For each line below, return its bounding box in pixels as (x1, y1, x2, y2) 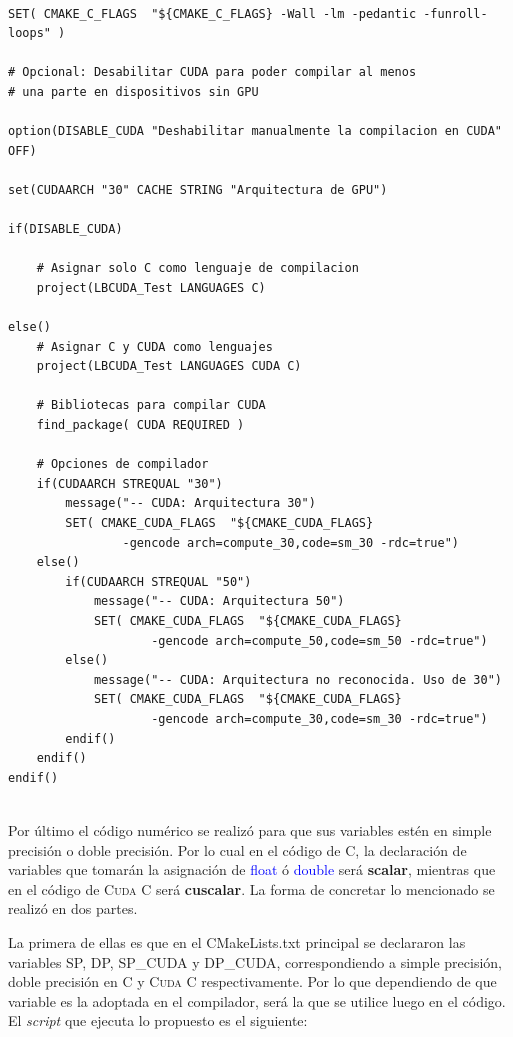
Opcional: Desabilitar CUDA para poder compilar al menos (22, 65, 417, 80)
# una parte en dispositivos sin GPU (8, 84, 259, 99)
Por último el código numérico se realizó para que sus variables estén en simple (8, 819, 492, 840)
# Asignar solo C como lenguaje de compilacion (36, 261, 359, 276)
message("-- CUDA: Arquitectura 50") (93, 594, 345, 609)
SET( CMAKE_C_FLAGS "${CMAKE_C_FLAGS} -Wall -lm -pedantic (8, 6, 417, 21)
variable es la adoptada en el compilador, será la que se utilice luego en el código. (8, 990, 506, 1011)
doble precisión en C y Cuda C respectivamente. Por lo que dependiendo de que (8, 971, 497, 992)
